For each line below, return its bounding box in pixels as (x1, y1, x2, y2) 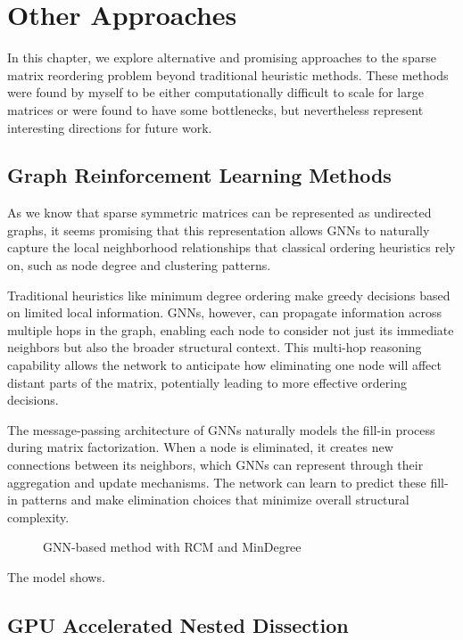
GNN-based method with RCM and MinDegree (43, 537, 302, 556)
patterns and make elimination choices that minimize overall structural (21, 490, 409, 509)
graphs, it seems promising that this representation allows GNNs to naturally (7, 220, 430, 239)
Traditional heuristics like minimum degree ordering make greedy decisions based (7, 285, 451, 304)
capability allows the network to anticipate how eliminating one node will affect (7, 356, 442, 374)
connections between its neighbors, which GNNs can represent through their (7, 455, 424, 474)
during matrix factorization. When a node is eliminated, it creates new (7, 438, 393, 456)
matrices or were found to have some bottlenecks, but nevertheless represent (7, 100, 424, 119)
